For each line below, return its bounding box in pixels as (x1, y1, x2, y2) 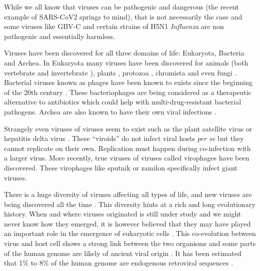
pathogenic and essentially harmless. (4, 30, 115, 41)
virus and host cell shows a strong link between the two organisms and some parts (4, 238, 256, 248)
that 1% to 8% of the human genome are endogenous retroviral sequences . (4, 257, 233, 268)
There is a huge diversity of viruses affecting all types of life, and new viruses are (4, 189, 252, 199)
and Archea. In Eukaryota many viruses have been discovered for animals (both (4, 57, 248, 67)
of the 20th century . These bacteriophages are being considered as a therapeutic (4, 86, 251, 97)
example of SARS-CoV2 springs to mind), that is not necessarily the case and (4, 11, 242, 21)
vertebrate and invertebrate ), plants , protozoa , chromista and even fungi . (4, 67, 237, 77)
